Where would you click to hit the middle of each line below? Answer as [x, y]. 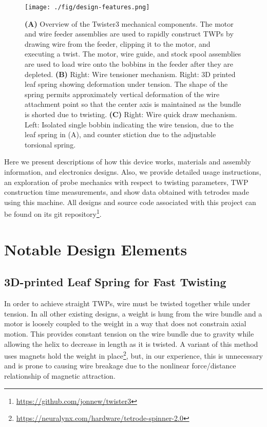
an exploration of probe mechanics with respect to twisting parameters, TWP [126, 182]
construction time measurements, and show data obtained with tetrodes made [127, 192]
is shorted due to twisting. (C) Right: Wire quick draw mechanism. [131, 114]
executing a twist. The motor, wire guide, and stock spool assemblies [133, 54]
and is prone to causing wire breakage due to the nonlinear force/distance [120, 366]
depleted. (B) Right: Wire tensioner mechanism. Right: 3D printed [130, 74]
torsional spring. [50, 144]
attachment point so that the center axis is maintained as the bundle [133, 104]
